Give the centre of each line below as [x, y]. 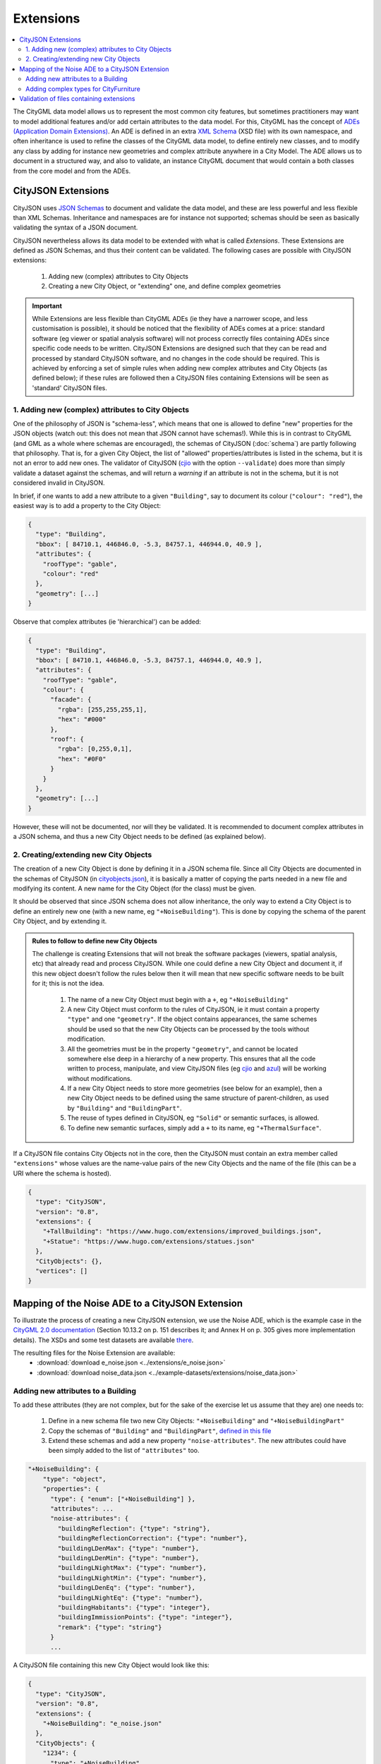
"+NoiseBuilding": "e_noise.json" [102, 1724]
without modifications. [100, 1078]
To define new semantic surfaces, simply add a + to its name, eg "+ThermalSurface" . [194, 1128]
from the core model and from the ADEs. [72, 171]
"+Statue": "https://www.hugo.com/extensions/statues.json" [149, 1241]
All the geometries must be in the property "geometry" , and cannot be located [183, 1049]
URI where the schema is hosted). [62, 1173]
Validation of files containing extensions [77, 98]
